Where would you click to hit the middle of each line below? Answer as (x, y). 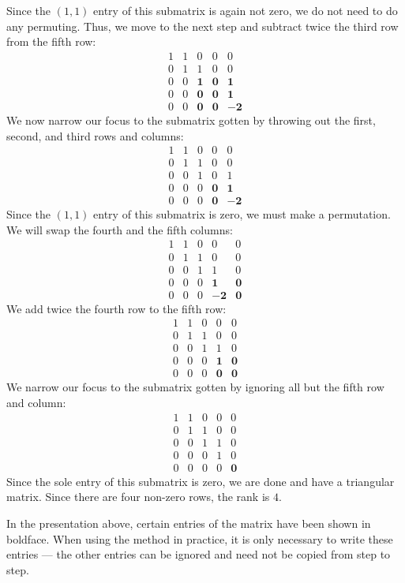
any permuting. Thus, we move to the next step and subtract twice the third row (202, 26)
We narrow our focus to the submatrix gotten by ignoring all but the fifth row (195, 387)
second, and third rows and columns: (95, 135)
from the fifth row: (51, 41)
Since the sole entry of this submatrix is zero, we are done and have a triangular (201, 481)
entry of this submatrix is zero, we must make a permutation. (242, 214)
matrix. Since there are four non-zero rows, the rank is (138, 497)
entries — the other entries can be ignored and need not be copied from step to (199, 554)
